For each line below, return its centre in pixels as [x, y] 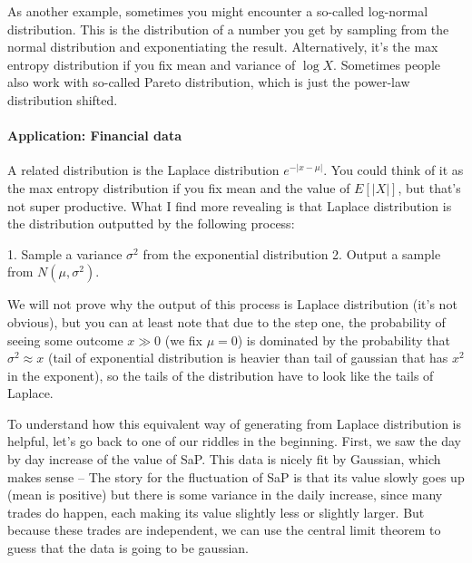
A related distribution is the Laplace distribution [143, 170]
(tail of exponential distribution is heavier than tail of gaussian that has [248, 358]
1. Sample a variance [65, 253]
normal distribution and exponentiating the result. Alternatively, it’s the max [223, 47]
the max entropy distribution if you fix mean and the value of [179, 187]
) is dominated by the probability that [344, 340]
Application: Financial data [94, 136]
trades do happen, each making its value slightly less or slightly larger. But [216, 512]
